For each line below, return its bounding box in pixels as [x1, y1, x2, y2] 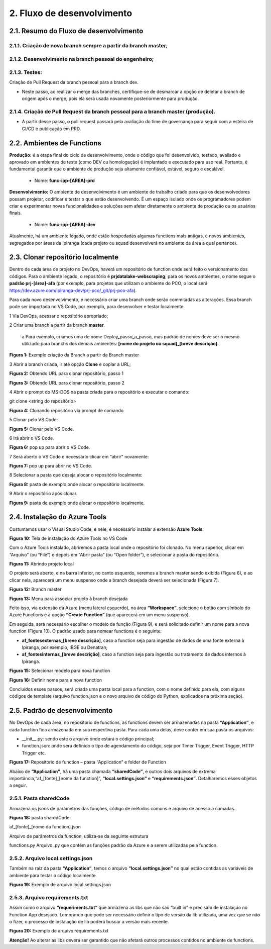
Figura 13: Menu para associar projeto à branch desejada [9, 596, 128, 602]
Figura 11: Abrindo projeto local [9, 561, 74, 567]
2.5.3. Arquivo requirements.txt [9, 894, 88, 901]
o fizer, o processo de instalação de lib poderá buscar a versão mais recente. [9, 918, 169, 924]
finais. [9, 210, 22, 216]
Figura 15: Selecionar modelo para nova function [9, 668, 110, 674]
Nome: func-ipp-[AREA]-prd [34, 177, 95, 183]
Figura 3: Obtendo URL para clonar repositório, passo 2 [9, 379, 125, 386]
